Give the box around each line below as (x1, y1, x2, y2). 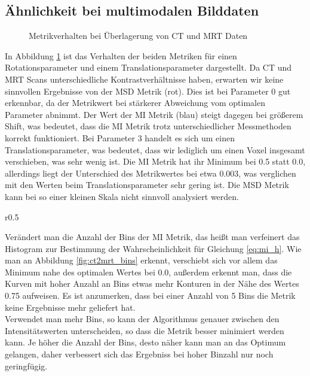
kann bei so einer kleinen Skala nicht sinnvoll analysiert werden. (5, 190, 239, 202)
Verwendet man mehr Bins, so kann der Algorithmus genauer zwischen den (5, 313, 280, 325)
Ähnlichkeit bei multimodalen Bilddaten (5, 1, 259, 20)
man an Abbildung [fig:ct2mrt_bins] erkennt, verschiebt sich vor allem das (5, 254, 278, 266)
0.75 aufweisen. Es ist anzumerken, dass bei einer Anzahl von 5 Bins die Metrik (5, 289, 296, 302)
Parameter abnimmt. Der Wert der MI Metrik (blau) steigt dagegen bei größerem (5, 108, 303, 120)
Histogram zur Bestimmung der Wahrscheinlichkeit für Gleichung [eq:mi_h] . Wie (5, 242, 302, 254)
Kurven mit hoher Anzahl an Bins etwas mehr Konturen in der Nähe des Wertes (5, 277, 299, 290)
